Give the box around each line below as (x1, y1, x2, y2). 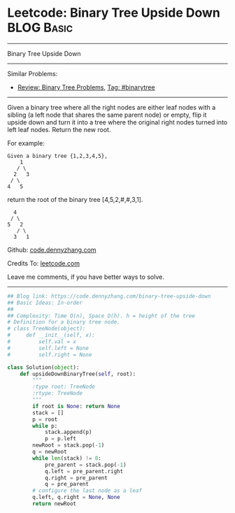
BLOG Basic (7, 20, 73, 36)
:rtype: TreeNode (32, 390, 83, 397)
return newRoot (32, 500, 77, 507)
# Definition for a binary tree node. (7, 319, 120, 326)
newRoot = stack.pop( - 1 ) (32, 442, 105, 449)
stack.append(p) (44, 428, 92, 436)
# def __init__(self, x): (7, 332, 96, 339)
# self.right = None (7, 351, 92, 358)
